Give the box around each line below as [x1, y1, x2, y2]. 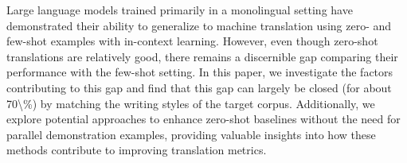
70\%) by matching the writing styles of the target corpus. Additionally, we [6, 95, 375, 111]
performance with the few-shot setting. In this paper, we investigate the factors [6, 64, 393, 80]
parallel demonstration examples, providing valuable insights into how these [6, 126, 376, 142]
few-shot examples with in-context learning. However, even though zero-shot [6, 33, 378, 49]
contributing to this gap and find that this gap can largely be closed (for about [6, 79, 392, 95]
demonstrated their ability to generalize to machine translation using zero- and [6, 17, 392, 33]
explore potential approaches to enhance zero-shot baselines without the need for [6, 111, 401, 127]
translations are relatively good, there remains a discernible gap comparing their [6, 48, 398, 64]
